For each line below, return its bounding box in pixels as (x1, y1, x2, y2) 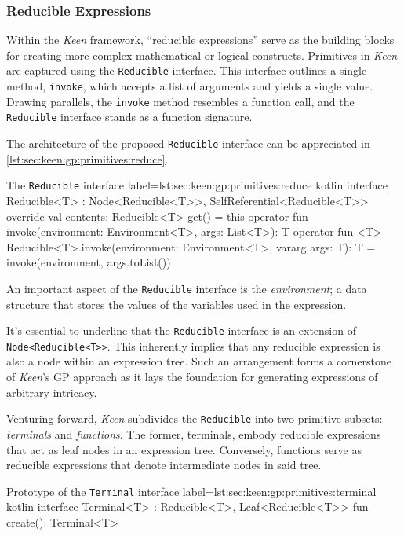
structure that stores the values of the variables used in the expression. (6, 296, 347, 312)
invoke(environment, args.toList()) (6, 254, 171, 270)
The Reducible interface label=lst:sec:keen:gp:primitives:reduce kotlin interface (6, 177, 388, 193)
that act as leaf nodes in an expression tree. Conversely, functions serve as (6, 441, 362, 457)
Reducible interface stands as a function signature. (6, 108, 253, 125)
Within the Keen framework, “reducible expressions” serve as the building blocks (6, 31, 395, 48)
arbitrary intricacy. (6, 384, 97, 400)
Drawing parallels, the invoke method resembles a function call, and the (6, 93, 355, 109)
